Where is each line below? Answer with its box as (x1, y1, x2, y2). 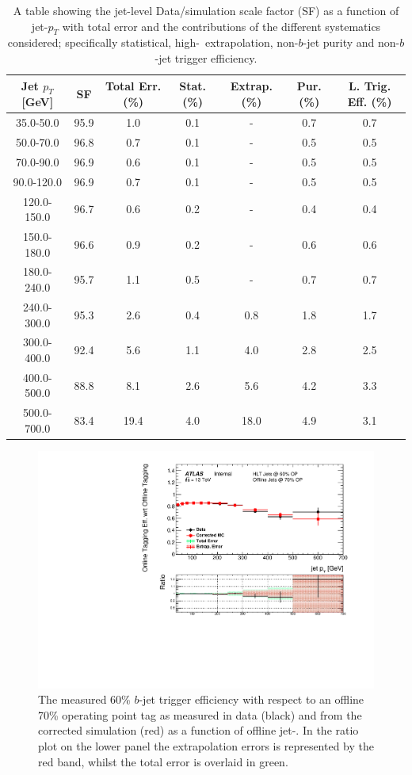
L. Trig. (349, 78, 391, 94)
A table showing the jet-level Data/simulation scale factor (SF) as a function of (13, 2, 399, 18)
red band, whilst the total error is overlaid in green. (38, 753, 288, 769)
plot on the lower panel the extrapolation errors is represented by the (38, 737, 375, 754)
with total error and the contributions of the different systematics (62, 17, 381, 34)
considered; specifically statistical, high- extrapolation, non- (7, 34, 299, 51)
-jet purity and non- (303, 34, 400, 51)
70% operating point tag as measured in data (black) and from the (38, 706, 362, 723)
